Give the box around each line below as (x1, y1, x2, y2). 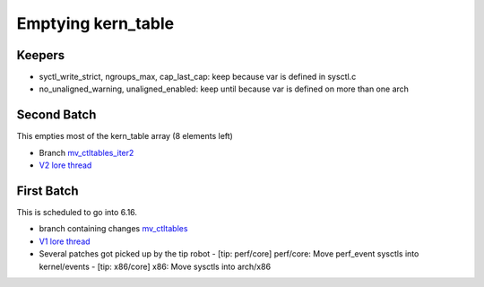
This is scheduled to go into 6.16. (16, 207, 138, 218)
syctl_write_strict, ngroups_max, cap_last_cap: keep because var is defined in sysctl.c (39, 72, 357, 83)
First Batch (16, 183, 79, 198)
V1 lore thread (39, 236, 91, 247)
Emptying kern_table (16, 13, 175, 33)
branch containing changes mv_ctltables (39, 223, 188, 234)
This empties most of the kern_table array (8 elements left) (16, 131, 233, 142)
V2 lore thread (39, 160, 92, 170)
